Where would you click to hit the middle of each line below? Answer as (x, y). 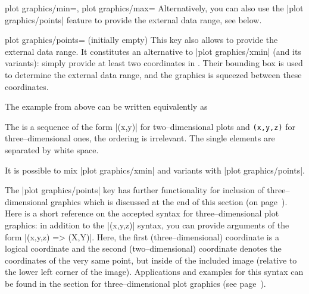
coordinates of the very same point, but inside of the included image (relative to (151, 260)
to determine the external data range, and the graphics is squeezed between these (153, 74)
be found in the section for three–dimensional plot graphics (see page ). (135, 283)
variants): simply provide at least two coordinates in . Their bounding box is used (154, 63)
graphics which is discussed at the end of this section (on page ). (169, 201)
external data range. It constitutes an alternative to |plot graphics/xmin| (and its (153, 51)
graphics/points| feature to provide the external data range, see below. (133, 19)
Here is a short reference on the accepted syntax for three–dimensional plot (142, 213)
